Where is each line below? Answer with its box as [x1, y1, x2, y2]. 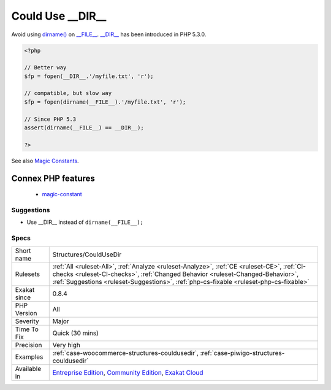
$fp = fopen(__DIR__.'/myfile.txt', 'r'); [24, 72, 154, 80]
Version [15, 308, 37, 317]
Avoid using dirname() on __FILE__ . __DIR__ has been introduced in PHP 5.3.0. [11, 31, 207, 38]
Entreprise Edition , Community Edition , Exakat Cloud [52, 368, 204, 377]
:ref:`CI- [283, 262, 306, 270]
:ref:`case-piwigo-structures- [200, 348, 285, 357]
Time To [15, 325, 39, 334]
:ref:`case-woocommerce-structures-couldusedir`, [52, 348, 199, 357]
